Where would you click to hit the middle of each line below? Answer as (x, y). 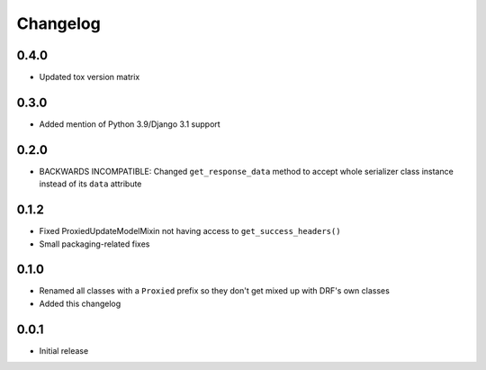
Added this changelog (80, 303)
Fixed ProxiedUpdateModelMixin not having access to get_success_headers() (190, 231)
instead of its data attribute (90, 184)
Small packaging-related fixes (94, 244)
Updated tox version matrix (90, 77)
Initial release (64, 350)
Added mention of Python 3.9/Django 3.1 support (130, 124)
